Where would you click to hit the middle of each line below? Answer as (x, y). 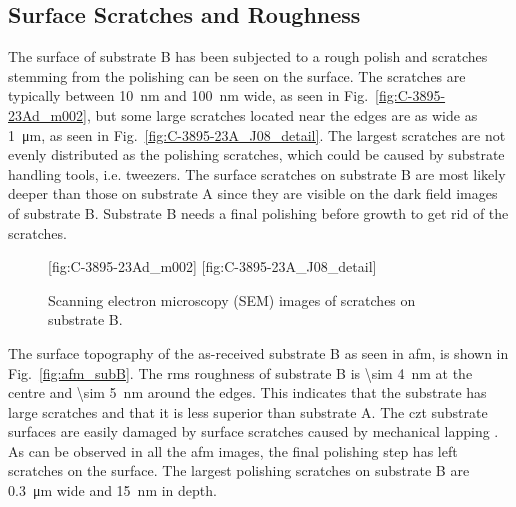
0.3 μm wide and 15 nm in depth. (112, 490)
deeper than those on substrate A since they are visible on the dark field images (253, 193)
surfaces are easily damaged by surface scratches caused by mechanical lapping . (253, 431)
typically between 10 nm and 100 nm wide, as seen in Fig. (188, 95)
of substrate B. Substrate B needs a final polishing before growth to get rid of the (258, 212)
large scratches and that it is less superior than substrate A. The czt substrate (248, 411)
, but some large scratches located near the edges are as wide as (282, 114)
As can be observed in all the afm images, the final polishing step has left (233, 450)
